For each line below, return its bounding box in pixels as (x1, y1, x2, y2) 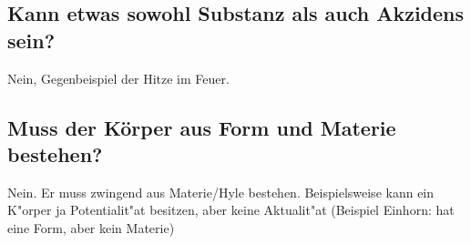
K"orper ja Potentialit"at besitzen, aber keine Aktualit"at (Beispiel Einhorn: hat (7, 200, 455, 219)
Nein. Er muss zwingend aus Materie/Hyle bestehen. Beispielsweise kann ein (7, 182, 435, 201)
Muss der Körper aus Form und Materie (7, 113, 396, 141)
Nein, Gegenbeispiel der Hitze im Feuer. (7, 68, 230, 87)
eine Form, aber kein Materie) (7, 218, 175, 237)
